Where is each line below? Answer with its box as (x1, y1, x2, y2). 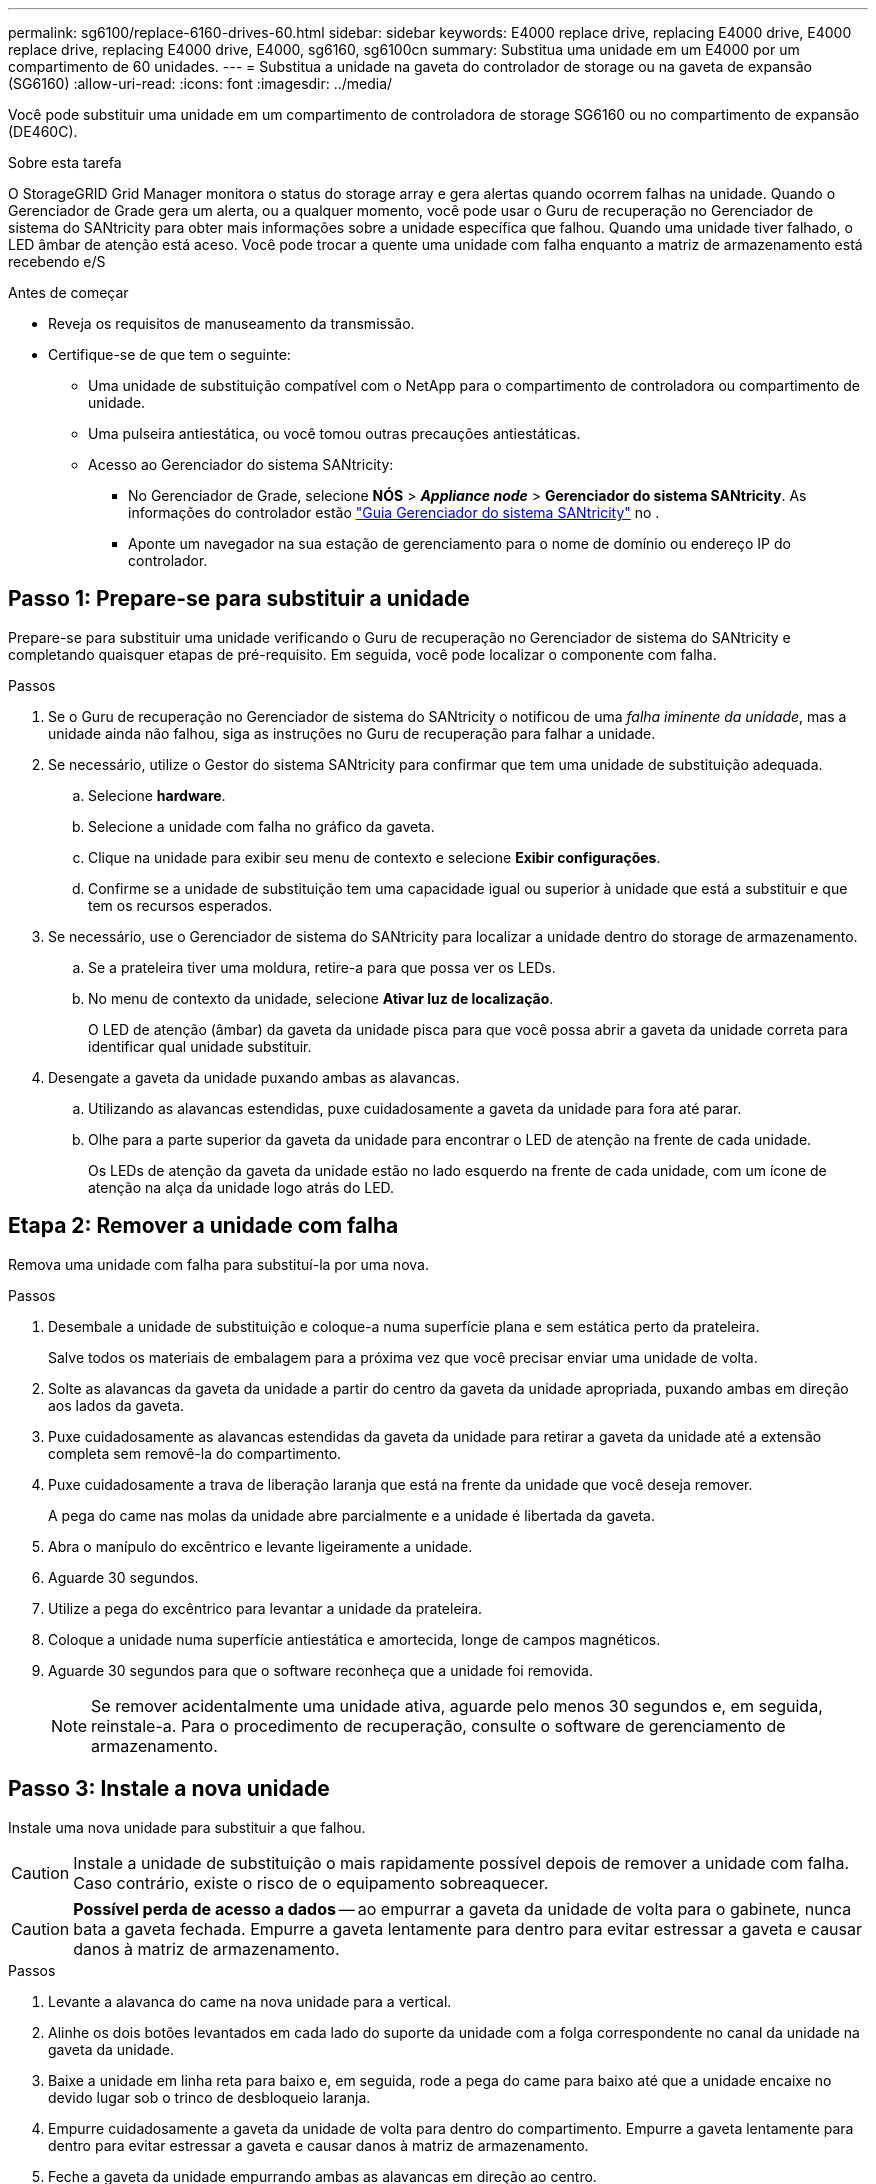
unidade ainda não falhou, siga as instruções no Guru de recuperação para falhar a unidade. (48, 724, 656, 742)
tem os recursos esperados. (88, 896, 273, 914)
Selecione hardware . (88, 786, 226, 804)
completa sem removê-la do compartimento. (48, 1444, 342, 1462)
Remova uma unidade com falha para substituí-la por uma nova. (8, 1255, 429, 1273)
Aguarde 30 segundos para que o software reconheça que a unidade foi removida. (48, 1661, 593, 1679)
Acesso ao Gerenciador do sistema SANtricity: (88, 456, 394, 473)
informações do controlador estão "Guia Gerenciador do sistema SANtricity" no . (128, 504, 660, 521)
